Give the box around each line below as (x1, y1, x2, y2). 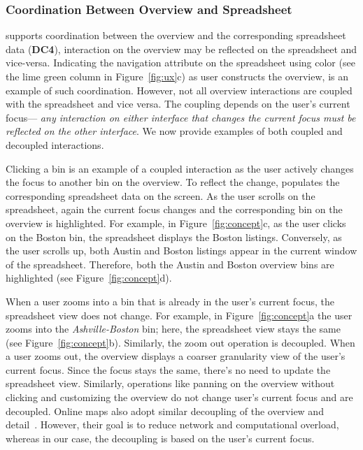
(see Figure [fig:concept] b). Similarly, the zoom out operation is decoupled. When (6, 335, 355, 349)
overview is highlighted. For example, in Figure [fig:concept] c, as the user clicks (6, 215, 346, 230)
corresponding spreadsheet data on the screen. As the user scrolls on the (6, 188, 315, 203)
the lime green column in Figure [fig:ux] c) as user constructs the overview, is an (6, 69, 348, 83)
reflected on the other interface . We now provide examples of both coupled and (6, 124, 343, 138)
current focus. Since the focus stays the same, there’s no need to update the (6, 362, 331, 377)
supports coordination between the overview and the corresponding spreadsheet (6, 28, 346, 43)
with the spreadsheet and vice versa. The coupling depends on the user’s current (6, 96, 350, 111)
